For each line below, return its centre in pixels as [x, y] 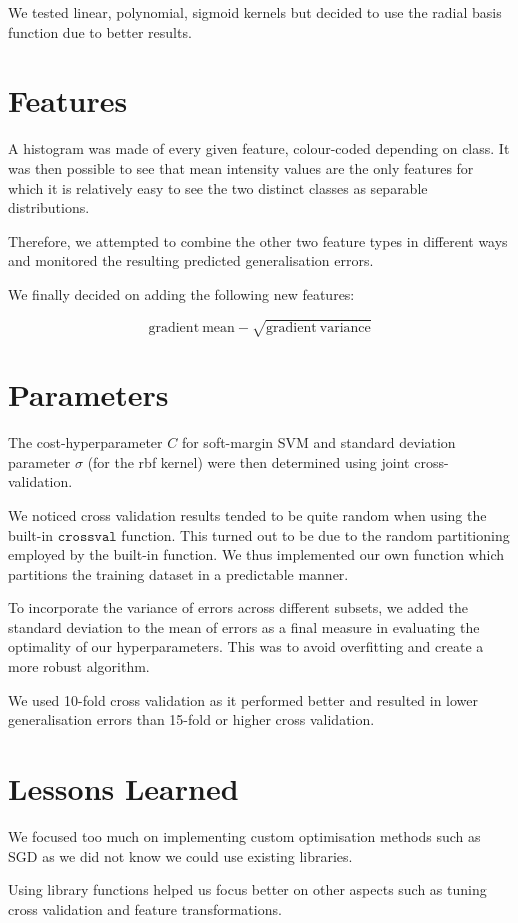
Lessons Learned [123, 788]
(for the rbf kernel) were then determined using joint [248, 461]
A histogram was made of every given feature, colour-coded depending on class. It [259, 148]
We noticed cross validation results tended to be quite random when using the [247, 514]
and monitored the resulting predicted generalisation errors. [191, 260]
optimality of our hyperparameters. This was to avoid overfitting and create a [246, 646]
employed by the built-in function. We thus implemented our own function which [256, 554]
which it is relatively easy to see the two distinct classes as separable [218, 187]
